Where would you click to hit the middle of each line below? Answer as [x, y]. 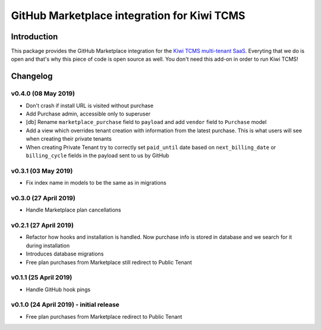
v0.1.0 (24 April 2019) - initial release [65, 305]
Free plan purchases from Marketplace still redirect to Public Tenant [109, 262]
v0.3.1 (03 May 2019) [42, 171]
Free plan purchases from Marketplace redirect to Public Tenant [104, 316]
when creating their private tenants [69, 139]
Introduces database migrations [65, 254]
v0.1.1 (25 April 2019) [42, 278]
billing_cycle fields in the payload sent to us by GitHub [97, 155]
